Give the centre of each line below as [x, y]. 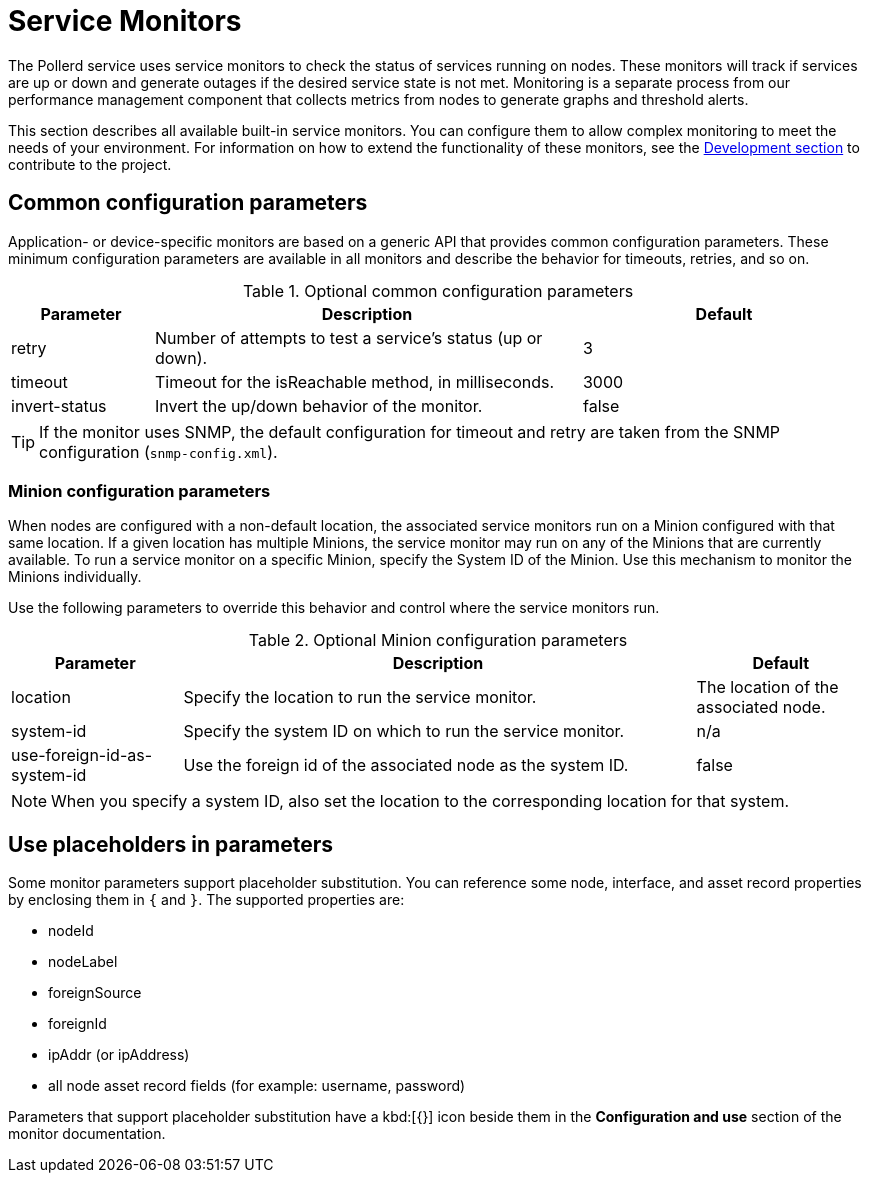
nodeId [71, 931]
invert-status [59, 405]
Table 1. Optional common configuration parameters [438, 290]
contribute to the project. [90, 164]
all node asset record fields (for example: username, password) [257, 1086]
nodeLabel [83, 962]
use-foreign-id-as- [82, 755]
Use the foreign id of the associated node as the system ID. [406, 765]
